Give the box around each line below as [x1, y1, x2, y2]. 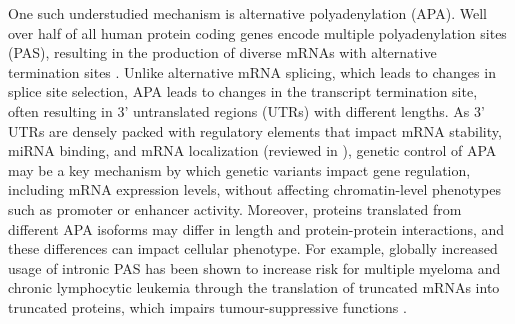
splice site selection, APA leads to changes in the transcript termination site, [8, 81, 478, 102]
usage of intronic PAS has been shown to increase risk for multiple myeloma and [8, 257, 501, 278]
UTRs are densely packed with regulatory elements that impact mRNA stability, [8, 120, 502, 141]
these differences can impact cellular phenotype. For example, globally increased [8, 238, 498, 259]
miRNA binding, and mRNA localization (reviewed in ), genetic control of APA [8, 140, 497, 161]
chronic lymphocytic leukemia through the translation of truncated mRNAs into [8, 277, 500, 298]
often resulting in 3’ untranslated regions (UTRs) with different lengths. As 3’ [8, 100, 485, 121]
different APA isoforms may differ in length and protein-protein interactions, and [8, 218, 505, 239]
